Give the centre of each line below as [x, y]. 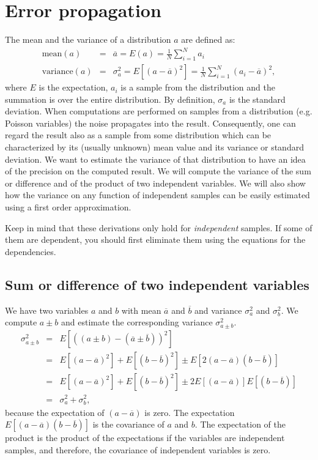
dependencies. [31, 251]
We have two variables [47, 310]
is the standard [257, 99]
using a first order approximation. [68, 207]
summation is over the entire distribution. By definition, [110, 99]
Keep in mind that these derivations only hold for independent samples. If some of [159, 227]
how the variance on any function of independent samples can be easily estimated [157, 195]
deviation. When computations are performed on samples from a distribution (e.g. [159, 111]
